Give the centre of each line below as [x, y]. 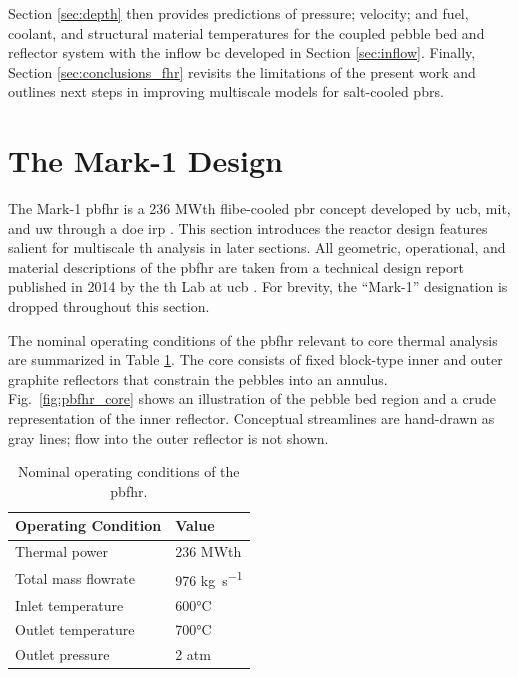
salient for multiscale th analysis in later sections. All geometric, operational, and [257, 247]
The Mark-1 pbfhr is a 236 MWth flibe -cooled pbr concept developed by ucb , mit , [259, 208]
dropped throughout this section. [109, 306]
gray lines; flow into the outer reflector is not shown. [168, 437]
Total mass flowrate [75, 577]
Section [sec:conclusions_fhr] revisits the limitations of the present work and [242, 71]
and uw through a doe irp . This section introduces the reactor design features [248, 227]
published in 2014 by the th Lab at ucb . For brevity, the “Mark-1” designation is [258, 286]
